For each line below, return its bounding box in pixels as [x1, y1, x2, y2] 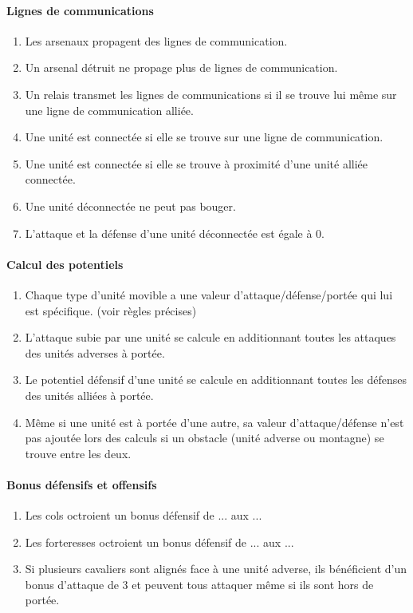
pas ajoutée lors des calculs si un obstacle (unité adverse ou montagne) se [25, 429, 384, 446]
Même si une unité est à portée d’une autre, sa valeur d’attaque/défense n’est [25, 413, 404, 430]
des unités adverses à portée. [25, 344, 165, 361]
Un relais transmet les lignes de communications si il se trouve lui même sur [25, 85, 397, 102]
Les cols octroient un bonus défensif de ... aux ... [25, 507, 262, 524]
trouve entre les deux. [25, 445, 132, 461]
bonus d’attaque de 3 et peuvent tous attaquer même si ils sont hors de [25, 575, 374, 592]
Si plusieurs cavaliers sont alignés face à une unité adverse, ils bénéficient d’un [25, 560, 407, 577]
